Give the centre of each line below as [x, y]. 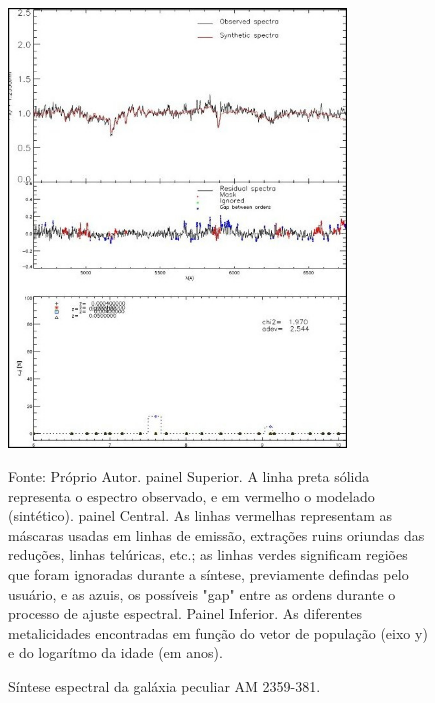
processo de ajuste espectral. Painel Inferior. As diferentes [185, 613]
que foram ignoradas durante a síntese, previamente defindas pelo [208, 573]
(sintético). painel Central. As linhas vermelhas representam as [200, 515]
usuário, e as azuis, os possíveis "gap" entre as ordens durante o [202, 593]
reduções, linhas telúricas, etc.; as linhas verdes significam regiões [208, 554]
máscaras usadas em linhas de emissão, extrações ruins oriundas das [216, 534]
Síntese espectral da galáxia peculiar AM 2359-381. [164, 685]
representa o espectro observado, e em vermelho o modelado [191, 495]
